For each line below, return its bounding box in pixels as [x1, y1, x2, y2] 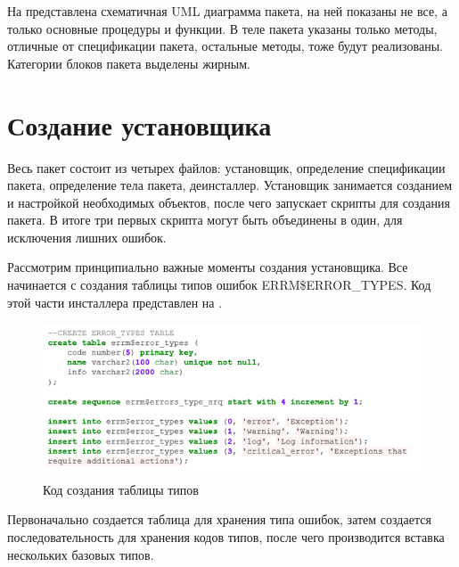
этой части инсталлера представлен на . [7, 292, 223, 311]
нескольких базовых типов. [7, 545, 154, 563]
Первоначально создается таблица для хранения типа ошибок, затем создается [7, 510, 431, 529]
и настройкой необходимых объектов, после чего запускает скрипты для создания [7, 193, 450, 211]
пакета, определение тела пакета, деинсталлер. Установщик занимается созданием [7, 176, 453, 194]
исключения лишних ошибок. [7, 227, 167, 246]
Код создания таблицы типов [43, 480, 199, 498]
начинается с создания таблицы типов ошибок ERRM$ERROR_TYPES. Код [7, 275, 431, 294]
